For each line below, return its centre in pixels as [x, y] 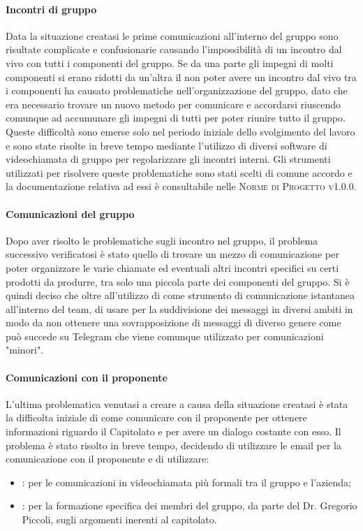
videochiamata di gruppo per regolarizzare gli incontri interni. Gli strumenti [168, 159]
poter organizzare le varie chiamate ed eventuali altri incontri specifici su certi [172, 267]
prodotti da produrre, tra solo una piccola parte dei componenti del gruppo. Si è [178, 281]
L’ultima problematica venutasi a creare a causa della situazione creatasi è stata [177, 403]
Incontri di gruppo [51, 9]
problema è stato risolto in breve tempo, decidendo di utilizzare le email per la [173, 445]
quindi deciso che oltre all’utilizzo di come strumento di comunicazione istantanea [180, 295]
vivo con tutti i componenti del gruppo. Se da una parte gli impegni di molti [170, 63]
